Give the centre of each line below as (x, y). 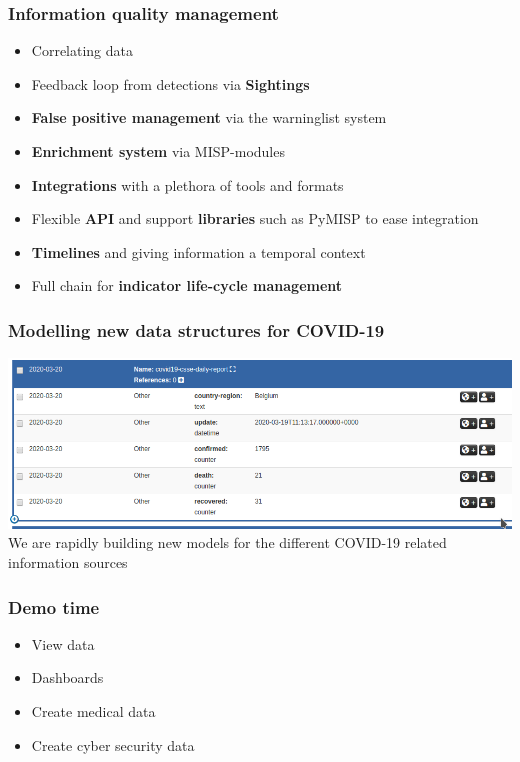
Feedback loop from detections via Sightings (170, 83)
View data (63, 643)
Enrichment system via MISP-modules (158, 151)
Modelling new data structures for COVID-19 (196, 329)
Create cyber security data (113, 744)
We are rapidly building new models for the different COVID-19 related (227, 542)
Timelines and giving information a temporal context (198, 251)
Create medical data (93, 711)
